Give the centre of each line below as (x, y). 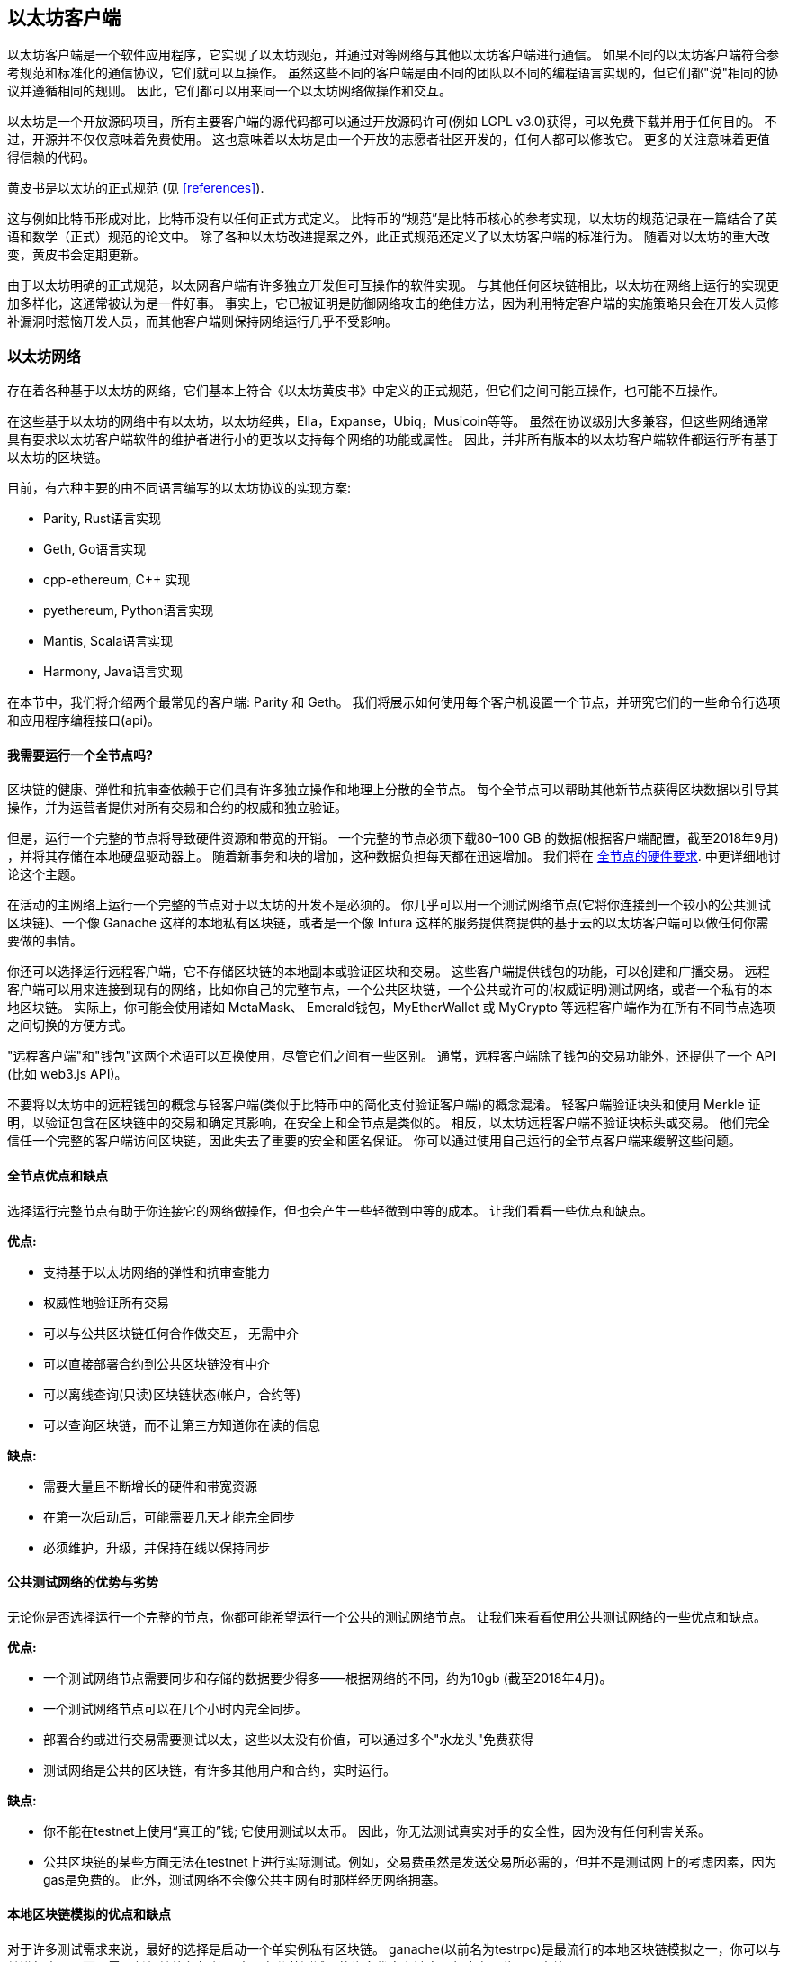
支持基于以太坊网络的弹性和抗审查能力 (157, 1271)
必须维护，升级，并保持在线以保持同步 (157, 1547)
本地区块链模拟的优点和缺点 (89, 1914)
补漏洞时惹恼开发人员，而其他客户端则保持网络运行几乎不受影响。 (202, 321)
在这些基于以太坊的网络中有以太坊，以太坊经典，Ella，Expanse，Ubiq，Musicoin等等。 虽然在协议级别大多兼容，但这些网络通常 (388, 421)
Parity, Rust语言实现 (102, 519)
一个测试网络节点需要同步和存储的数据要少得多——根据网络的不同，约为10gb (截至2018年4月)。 (328, 1677)
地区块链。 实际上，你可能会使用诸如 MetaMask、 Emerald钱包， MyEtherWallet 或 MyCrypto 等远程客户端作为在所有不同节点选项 (391, 1008)
